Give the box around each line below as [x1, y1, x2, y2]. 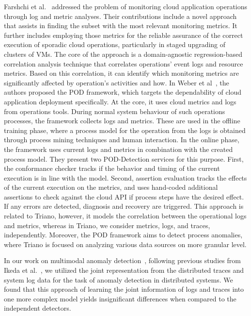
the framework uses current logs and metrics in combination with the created [4, 144, 233, 154]
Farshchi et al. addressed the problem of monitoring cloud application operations [4, 1, 248, 11]
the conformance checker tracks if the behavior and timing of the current [4, 163, 220, 173]
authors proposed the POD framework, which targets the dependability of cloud [4, 87, 242, 97]
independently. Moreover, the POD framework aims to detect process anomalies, [4, 230, 243, 240]
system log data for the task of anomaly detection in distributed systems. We [4, 274, 233, 284]
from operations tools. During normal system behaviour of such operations [4, 106, 225, 116]
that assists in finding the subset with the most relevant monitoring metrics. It [4, 20, 237, 31]
